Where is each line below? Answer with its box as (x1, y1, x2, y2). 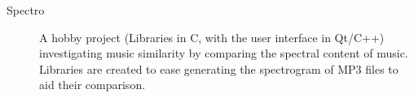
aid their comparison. (39, 76, 146, 93)
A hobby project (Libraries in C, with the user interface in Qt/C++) (39, 28, 385, 45)
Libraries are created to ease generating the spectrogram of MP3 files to (39, 60, 399, 77)
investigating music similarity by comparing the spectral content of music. (39, 45, 408, 62)
